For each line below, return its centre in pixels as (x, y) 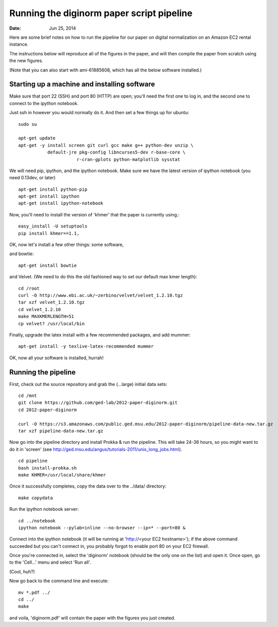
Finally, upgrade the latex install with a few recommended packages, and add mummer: (100, 335)
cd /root (29, 288)
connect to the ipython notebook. (44, 103)
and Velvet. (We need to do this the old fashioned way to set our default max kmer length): (103, 277)
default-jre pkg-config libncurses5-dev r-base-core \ (116, 152)
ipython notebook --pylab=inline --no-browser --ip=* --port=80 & (102, 528)
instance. (19, 44)
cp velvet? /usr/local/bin (52, 324)
